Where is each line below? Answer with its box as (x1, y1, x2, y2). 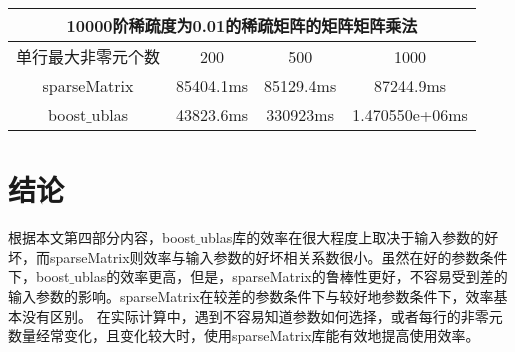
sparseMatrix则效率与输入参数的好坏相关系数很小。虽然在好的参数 (49, 246, 480, 267)
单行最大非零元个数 (16, 45, 161, 68)
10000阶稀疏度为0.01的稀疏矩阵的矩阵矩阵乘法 (66, 14, 418, 37)
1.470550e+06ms (352, 103, 468, 126)
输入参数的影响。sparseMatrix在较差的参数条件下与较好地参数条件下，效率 (8, 285, 494, 306)
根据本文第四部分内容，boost (8, 227, 196, 248)
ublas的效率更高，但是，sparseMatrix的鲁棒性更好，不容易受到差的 (74, 266, 508, 287)
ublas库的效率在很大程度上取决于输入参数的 (200, 227, 485, 248)
